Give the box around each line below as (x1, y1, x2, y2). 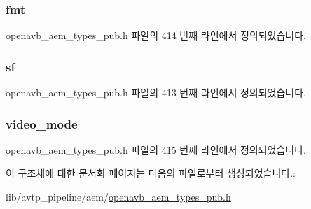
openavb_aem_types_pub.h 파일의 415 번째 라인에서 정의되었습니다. (6, 142, 307, 157)
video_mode (6, 115, 78, 132)
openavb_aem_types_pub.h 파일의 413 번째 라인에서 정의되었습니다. (6, 85, 307, 100)
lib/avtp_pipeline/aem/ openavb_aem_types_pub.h (6, 189, 231, 204)
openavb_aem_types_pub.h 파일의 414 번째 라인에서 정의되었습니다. (6, 28, 307, 43)
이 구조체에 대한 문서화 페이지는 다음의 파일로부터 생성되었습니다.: (6, 166, 296, 180)
